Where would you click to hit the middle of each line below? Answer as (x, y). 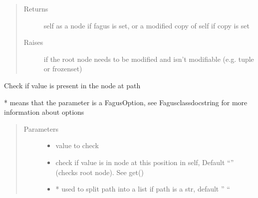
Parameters (41, 128)
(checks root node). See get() (100, 172)
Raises (33, 42)
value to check (77, 145)
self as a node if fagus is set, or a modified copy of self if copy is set (146, 25)
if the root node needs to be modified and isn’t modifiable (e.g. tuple (149, 59)
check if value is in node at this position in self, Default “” (145, 162)
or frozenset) (63, 69)
